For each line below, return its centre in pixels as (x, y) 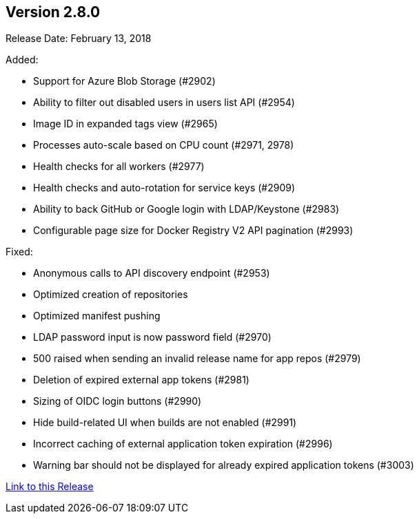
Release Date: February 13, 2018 (79, 39)
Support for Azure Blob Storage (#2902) (124, 81)
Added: (22, 60)
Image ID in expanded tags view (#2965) (125, 124)
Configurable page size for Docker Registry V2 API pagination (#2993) (193, 231)
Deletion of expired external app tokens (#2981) (141, 380)
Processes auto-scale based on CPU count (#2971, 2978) (164, 145)
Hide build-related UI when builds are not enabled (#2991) (165, 423)
